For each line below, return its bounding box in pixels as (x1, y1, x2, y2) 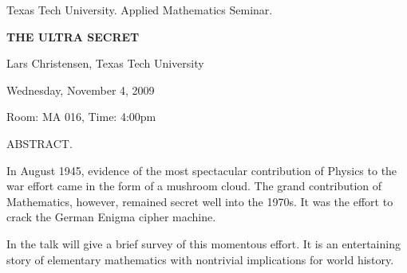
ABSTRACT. (6, 135, 73, 151)
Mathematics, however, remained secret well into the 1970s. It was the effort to (6, 193, 393, 209)
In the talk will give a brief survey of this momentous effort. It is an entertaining (6, 235, 401, 252)
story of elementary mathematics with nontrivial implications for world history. (6, 251, 394, 267)
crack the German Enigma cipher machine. (6, 209, 216, 225)
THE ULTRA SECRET (6, 28, 140, 45)
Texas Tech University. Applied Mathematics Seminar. (6, 2, 273, 18)
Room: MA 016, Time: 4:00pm (6, 108, 156, 125)
